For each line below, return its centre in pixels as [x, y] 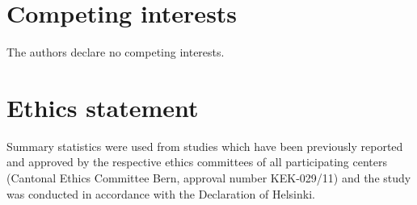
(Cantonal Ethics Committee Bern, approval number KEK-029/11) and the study [209, 178]
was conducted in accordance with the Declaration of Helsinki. [161, 193]
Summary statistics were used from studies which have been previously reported [205, 146]
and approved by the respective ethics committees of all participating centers [197, 162]
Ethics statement [103, 107]
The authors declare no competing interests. [116, 52]
